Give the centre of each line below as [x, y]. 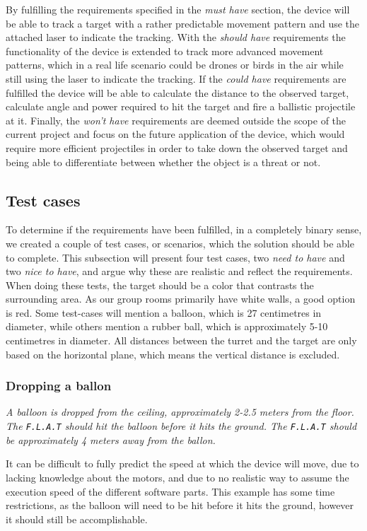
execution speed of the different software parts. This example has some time [170, 491]
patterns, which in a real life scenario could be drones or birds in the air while [175, 65]
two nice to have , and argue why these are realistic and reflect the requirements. [179, 271]
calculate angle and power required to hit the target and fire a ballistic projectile [181, 106]
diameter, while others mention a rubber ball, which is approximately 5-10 [167, 326]
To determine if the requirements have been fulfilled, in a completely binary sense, [184, 229]
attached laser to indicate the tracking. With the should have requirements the [176, 37]
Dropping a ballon [59, 386]
